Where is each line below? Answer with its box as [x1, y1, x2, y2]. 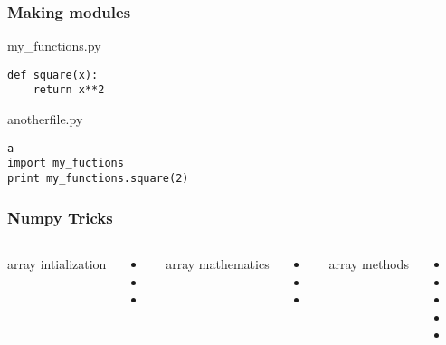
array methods [328, 254, 409, 273]
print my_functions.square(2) [7, 172, 189, 186]
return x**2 [33, 83, 105, 97]
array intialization [7, 254, 107, 273]
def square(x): [7, 68, 99, 81]
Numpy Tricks [7, 206, 113, 228]
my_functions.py [7, 36, 101, 55]
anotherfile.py [7, 110, 83, 129]
